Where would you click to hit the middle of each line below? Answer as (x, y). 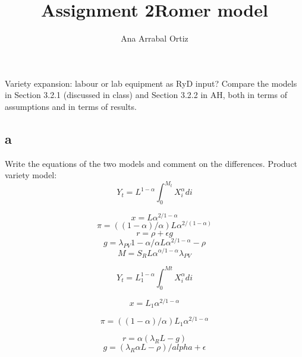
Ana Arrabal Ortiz (155, 38)
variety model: (31, 175)
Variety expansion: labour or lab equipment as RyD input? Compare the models (151, 83)
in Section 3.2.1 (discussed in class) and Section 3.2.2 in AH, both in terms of (146, 95)
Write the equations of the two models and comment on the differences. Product (151, 163)
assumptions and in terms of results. (71, 106)
